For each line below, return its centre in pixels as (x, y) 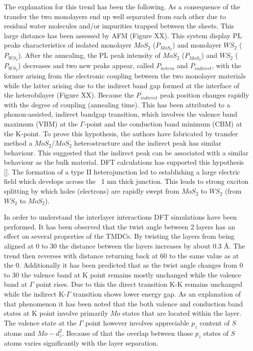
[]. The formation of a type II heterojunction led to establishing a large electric (122, 171)
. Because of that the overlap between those (128, 333)
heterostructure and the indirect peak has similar (148, 143)
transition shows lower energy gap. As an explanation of (157, 294)
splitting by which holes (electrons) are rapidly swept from (92, 191)
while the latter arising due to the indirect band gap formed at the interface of (122, 85)
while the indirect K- (35, 294)
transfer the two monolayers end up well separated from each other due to (115, 16)
